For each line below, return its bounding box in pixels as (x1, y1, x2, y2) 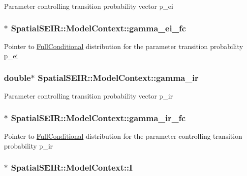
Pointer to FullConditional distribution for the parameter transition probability (4, 41, 243, 51)
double (4, 71, 31, 83)
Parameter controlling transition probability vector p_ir (4, 91, 173, 101)
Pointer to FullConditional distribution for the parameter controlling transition (4, 131, 242, 141)
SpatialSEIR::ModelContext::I (11, 161, 133, 174)
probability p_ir (4, 140, 53, 151)
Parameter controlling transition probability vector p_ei (4, 1, 173, 11)
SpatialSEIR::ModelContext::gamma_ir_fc (11, 111, 186, 124)
